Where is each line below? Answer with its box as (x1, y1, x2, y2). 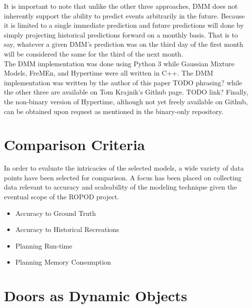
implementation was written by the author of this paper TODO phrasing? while (4, 77, 242, 87)
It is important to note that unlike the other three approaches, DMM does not (4, 1, 238, 11)
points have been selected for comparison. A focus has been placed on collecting (4, 172, 242, 182)
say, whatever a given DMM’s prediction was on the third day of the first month (4, 39, 243, 49)
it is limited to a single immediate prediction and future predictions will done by (4, 20, 244, 30)
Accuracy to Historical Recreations (15, 224, 119, 234)
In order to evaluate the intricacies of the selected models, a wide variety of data (4, 163, 244, 173)
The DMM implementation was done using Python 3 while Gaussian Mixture (4, 58, 234, 68)
